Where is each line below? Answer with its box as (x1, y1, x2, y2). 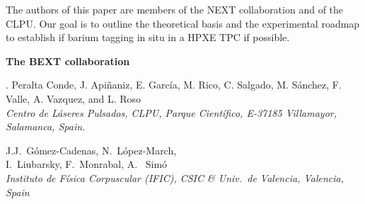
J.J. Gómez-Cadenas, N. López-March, (6, 142, 177, 157)
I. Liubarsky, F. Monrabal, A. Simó (6, 157, 168, 171)
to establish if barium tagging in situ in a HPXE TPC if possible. (6, 30, 290, 45)
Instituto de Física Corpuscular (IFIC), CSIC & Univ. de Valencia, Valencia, (6, 170, 344, 185)
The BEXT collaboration (6, 53, 130, 68)
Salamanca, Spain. (6, 119, 86, 134)
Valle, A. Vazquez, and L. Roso (6, 91, 141, 106)
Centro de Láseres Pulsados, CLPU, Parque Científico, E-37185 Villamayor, (6, 105, 337, 120)
